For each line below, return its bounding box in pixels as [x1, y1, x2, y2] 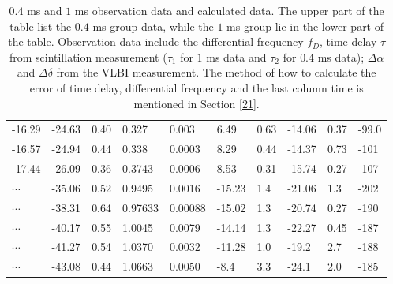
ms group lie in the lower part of [226, 17, 384, 34]
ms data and [206, 48, 267, 65]
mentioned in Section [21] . [133, 95, 260, 111]
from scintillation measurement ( [9, 48, 167, 65]
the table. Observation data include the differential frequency [8, 33, 304, 50]
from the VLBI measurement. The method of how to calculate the [56, 64, 376, 80]
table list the [9, 17, 72, 34]
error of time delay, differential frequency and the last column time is [29, 79, 364, 95]
